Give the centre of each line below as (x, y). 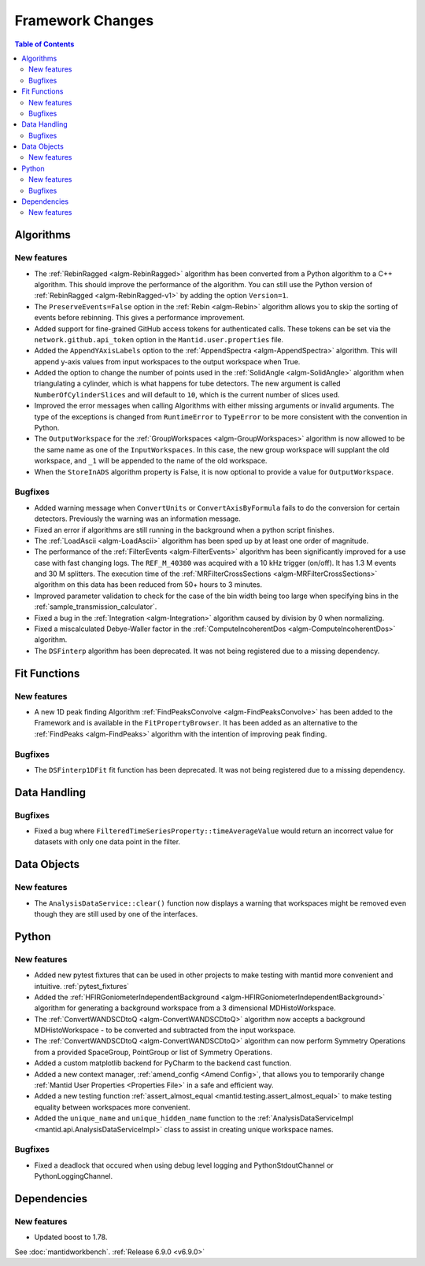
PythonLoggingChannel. (74, 1176)
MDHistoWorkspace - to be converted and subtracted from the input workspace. (165, 1030)
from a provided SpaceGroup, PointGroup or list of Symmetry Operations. (153, 1052)
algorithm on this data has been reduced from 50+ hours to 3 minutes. (148, 585)
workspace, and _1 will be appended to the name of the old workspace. (151, 461)
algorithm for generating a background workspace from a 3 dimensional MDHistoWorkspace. (185, 1008)
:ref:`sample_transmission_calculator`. (96, 607)
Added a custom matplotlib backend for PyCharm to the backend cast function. (163, 1063)
